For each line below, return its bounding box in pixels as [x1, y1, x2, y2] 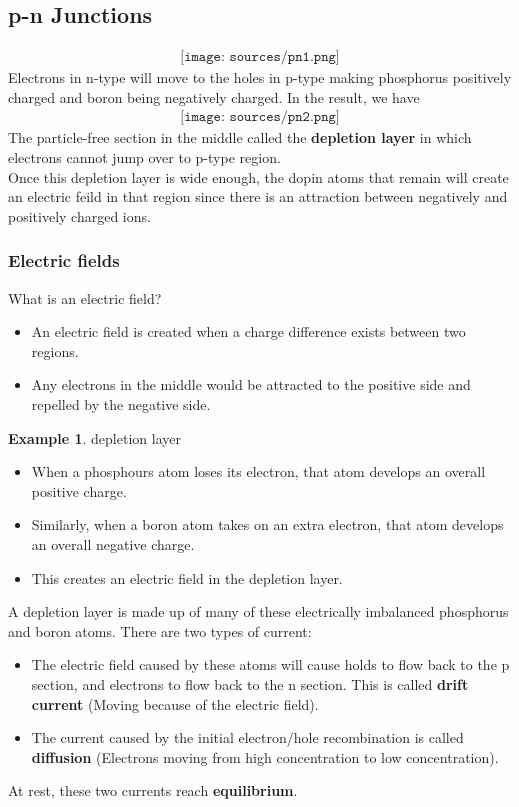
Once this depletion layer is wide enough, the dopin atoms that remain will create [8, 166, 509, 187]
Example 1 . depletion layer [8, 427, 181, 448]
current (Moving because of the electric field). [31, 693, 319, 714]
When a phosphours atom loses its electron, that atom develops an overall [31, 461, 486, 482]
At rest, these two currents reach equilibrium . [8, 780, 298, 801]
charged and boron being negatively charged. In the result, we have [8, 86, 420, 107]
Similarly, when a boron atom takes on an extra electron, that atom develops [31, 514, 504, 535]
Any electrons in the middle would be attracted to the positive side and [31, 374, 471, 395]
